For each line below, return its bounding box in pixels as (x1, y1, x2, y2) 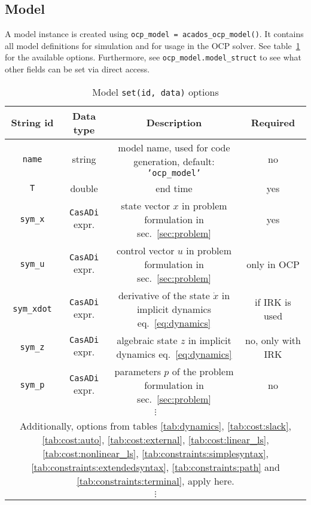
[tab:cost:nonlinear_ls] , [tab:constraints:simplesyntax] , (42, 446, 269, 460)
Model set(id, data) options (92, 84, 219, 99)
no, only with (245, 333, 301, 347)
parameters (114, 364, 161, 378)
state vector (121, 198, 170, 212)
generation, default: (133, 154, 215, 168)
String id (11, 115, 54, 130)
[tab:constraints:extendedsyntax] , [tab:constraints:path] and (31, 460, 280, 474)
